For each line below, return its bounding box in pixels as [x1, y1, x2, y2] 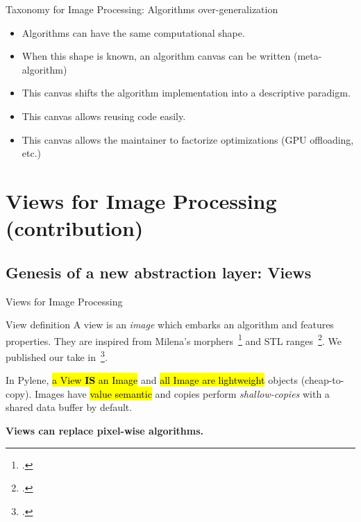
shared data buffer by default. [6, 400, 133, 414]
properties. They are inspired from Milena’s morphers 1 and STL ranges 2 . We [6, 331, 342, 348]
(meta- [294, 49, 322, 63]
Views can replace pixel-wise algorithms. [6, 423, 204, 437]
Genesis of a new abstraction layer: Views [6, 261, 312, 283]
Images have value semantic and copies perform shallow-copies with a [34, 386, 330, 401]
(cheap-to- [301, 373, 344, 387]
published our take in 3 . [6, 347, 108, 364]
